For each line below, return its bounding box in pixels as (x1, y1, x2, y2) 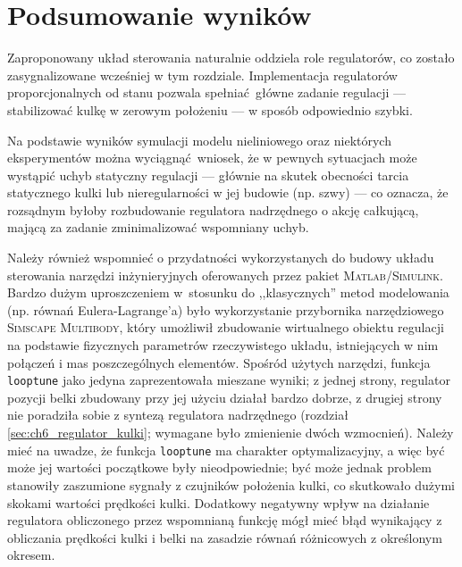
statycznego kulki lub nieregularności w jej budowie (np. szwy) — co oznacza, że (7, 183, 449, 202)
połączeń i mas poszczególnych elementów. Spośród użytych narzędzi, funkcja (7, 353, 431, 371)
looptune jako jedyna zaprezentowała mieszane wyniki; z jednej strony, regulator (7, 371, 450, 389)
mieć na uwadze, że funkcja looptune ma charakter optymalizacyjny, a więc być (7, 440, 445, 459)
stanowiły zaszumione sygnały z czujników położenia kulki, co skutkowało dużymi (7, 475, 455, 494)
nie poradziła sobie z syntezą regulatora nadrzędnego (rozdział (7, 405, 349, 424)
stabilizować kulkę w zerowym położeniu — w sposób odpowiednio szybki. (7, 100, 413, 119)
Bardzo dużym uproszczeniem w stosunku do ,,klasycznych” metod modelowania (7, 283, 449, 302)
